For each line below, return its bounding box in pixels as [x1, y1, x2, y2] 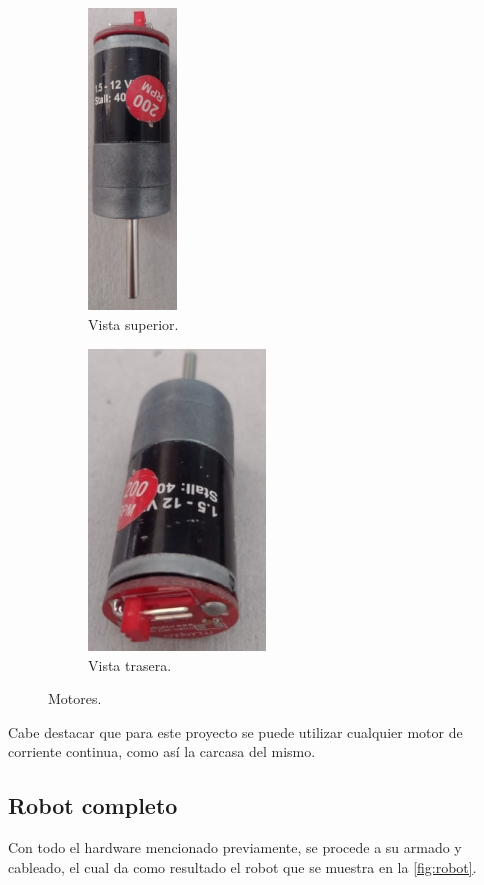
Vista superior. [88, 313, 179, 334]
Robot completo [8, 790, 178, 821]
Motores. [48, 688, 102, 709]
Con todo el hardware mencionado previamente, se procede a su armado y [8, 837, 462, 858]
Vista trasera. [88, 654, 172, 675]
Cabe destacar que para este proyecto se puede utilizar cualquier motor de [8, 721, 463, 742]
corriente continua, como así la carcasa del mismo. [8, 741, 316, 762]
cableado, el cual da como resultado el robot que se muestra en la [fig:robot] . [8, 856, 477, 877]
